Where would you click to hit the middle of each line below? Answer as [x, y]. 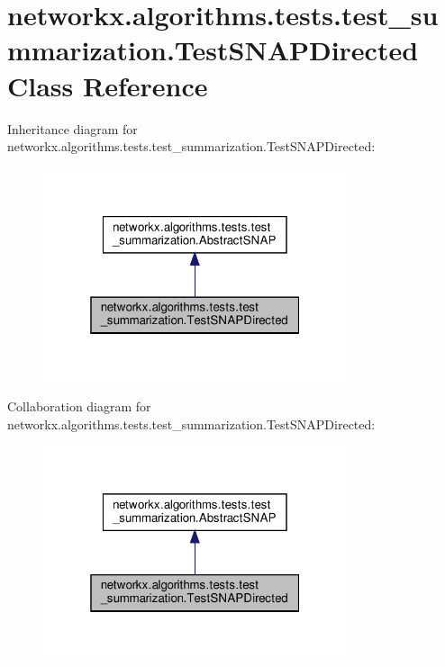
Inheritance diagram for [73, 128]
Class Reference [108, 85]
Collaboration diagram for [79, 406]
